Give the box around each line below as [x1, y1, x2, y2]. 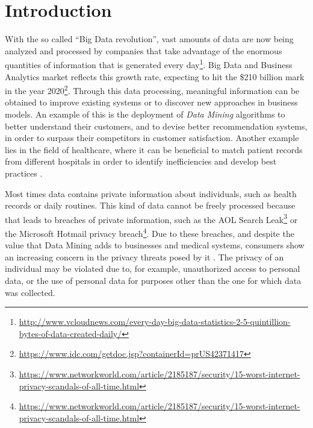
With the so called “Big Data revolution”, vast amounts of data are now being [5, 33, 294, 45]
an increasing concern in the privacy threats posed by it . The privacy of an [5, 250, 284, 263]
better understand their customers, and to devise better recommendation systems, [5, 119, 308, 132]
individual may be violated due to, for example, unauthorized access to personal [5, 262, 300, 275]
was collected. [5, 286, 55, 298]
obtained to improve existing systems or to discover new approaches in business [5, 96, 298, 109]
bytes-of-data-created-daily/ [19, 327, 122, 339]
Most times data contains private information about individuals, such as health [5, 187, 297, 200]
